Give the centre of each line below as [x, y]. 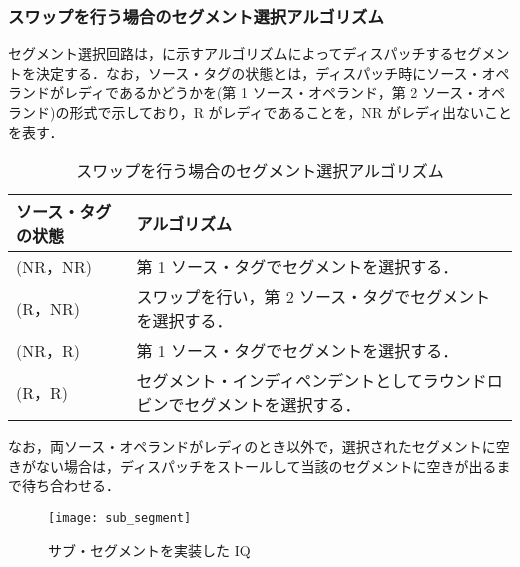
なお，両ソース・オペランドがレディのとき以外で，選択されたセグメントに [252, 446]
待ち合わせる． [70, 485]
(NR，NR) [54, 267]
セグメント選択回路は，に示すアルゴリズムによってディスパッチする [231, 53]
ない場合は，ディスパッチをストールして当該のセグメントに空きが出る [266, 465]
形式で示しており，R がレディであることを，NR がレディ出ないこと [290, 112]
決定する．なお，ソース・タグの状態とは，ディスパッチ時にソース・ [258, 72]
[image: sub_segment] [120, 517]
